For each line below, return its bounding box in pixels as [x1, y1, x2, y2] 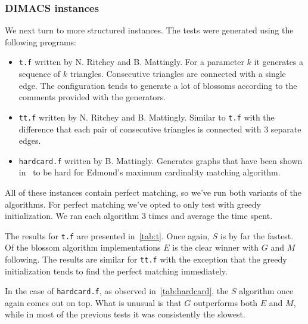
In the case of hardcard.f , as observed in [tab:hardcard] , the [5, 285, 229, 297]
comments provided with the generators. [18, 91, 166, 103]
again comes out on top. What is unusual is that [5, 296, 182, 308]
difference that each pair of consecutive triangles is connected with [18, 122, 262, 135]
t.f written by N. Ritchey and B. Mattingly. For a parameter [18, 55, 244, 68]
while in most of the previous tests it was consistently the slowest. [5, 308, 245, 320]
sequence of [18, 67, 61, 80]
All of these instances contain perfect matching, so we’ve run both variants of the [5, 186, 301, 198]
